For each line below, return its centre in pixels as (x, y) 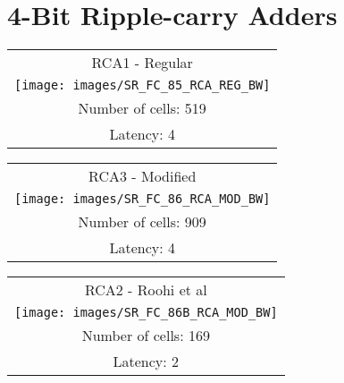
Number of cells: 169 (146, 336)
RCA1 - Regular (142, 63)
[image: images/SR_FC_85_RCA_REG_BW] (143, 85)
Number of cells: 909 (142, 222)
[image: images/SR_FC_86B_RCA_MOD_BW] (146, 313)
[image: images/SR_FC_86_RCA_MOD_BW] (143, 199)
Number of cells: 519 (142, 108)
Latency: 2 (146, 362)
